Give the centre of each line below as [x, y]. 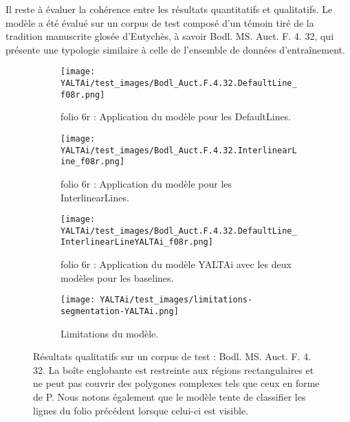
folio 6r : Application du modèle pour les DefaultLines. [176, 116]
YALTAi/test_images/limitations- [176, 300]
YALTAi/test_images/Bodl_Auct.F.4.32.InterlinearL [179, 150]
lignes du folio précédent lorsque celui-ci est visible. [141, 410]
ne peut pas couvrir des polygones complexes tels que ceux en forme [176, 383]
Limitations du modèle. [110, 333]
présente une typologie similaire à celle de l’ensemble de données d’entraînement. [175, 49]
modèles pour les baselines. [117, 277]
